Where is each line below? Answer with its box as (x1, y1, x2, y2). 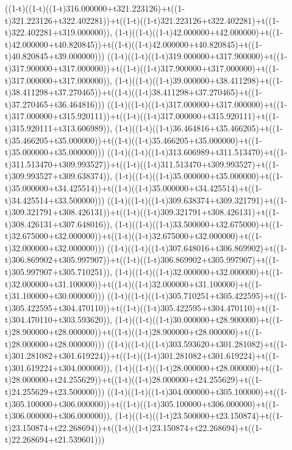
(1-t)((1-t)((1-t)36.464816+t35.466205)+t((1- (115, 121, 283, 134)
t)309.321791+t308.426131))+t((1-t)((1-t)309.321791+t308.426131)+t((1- (5, 205, 279, 218)
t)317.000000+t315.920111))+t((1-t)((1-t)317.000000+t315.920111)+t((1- (5, 109, 279, 122)
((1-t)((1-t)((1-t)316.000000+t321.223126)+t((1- (5, 2, 185, 14)
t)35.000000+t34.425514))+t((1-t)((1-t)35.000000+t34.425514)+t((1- (5, 181, 262, 194)
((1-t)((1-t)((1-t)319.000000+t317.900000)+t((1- (107, 50, 287, 62)
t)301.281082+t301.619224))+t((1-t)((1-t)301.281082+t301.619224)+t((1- (5, 349, 279, 362)
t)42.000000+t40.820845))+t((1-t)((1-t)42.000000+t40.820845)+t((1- (5, 37, 262, 50)
